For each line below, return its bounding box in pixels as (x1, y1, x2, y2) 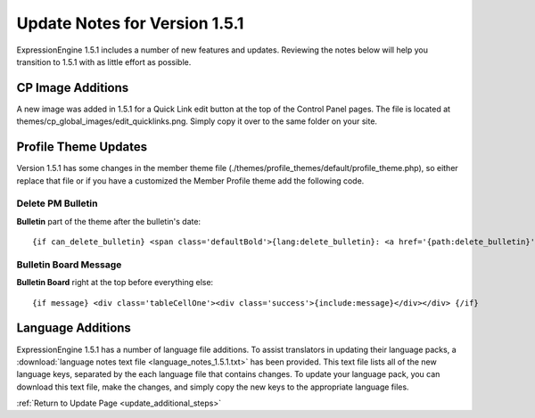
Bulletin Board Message (16, 258, 122, 271)
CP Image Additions (16, 80, 129, 95)
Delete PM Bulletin (16, 197, 98, 209)
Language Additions (16, 321, 131, 336)
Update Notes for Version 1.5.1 (16, 13, 244, 33)
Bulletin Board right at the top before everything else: (16, 277, 214, 288)
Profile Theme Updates (16, 139, 147, 155)
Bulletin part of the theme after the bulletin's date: (16, 216, 201, 226)
